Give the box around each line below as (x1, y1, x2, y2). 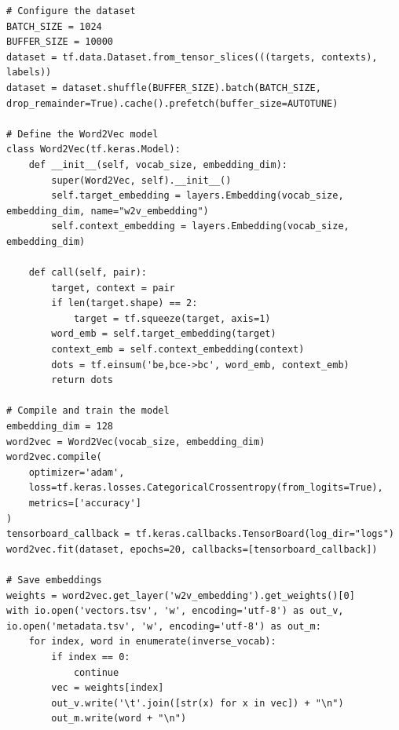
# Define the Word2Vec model (6, 128, 159, 140)
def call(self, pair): (28, 267, 147, 279)
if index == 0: (51, 651, 130, 662)
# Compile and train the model (6, 405, 170, 417)
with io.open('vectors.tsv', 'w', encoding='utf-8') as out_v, (6, 605, 344, 617)
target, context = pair (51, 282, 175, 294)
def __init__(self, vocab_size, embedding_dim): (28, 159, 287, 170)
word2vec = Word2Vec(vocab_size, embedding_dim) (6, 436, 265, 447)
